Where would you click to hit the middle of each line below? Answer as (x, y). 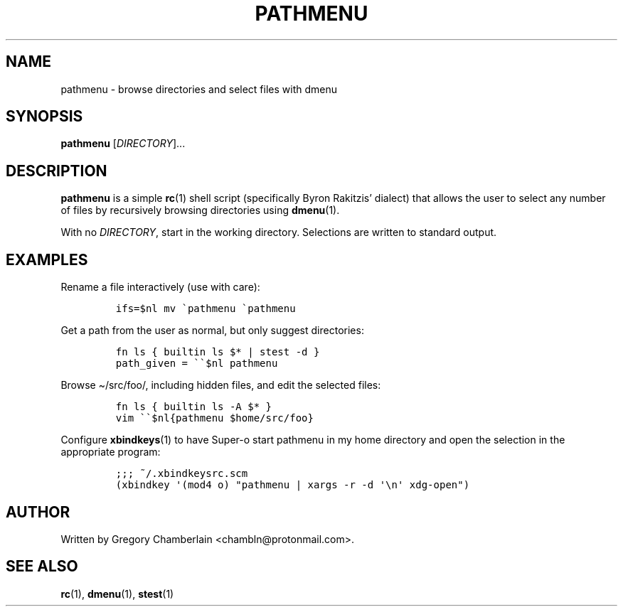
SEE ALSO (42, 567)
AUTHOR (38, 512)
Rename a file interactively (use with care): (160, 287)
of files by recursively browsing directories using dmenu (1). (200, 210)
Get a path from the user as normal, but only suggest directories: (212, 331)
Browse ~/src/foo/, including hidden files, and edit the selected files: (221, 385)
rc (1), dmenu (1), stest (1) (117, 594)
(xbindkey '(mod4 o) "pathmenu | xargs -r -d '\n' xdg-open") (293, 485)
